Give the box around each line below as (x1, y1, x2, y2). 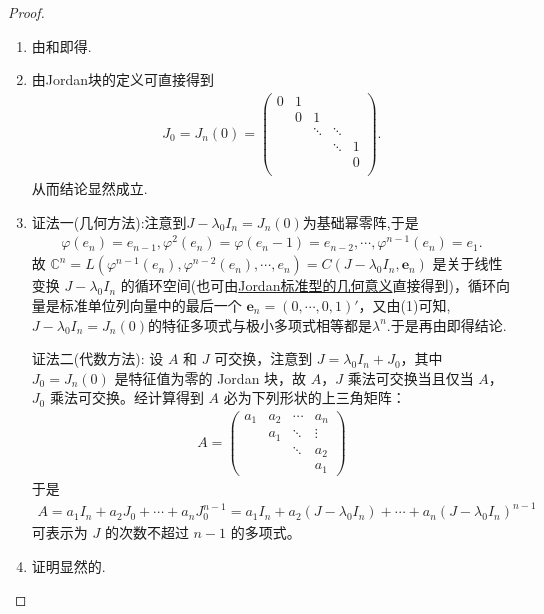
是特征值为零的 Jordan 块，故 (114, 367, 307, 388)
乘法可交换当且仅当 (347, 367, 474, 388)
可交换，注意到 (214, 348, 313, 369)
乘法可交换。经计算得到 (49, 387, 204, 408)
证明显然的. (31, 555, 106, 576)
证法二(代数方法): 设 (31, 348, 164, 369)
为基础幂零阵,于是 (302, 211, 419, 232)
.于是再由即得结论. (386, 314, 507, 335)
